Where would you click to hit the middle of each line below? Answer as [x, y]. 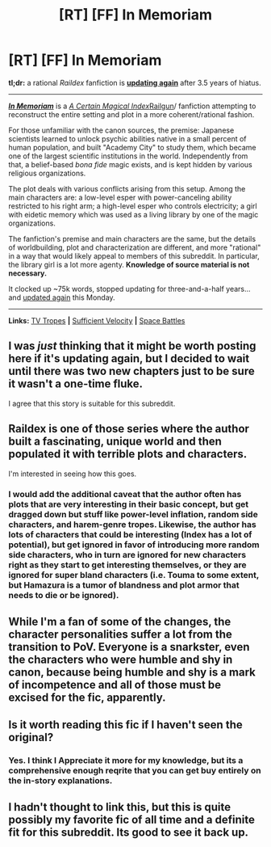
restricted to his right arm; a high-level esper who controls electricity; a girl [133, 206]
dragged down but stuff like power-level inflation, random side [133, 515]
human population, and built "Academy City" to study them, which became [132, 147]
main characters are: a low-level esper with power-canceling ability [120, 197]
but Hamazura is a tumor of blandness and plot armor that [124, 585]
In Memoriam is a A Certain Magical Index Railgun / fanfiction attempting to [132, 106]
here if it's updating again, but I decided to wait [129, 358]
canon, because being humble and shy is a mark [132, 672]
